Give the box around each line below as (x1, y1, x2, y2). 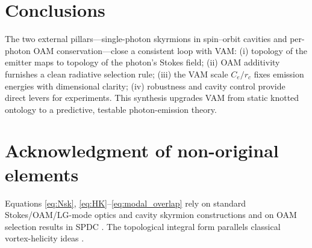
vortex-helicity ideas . (5, 232, 84, 244)
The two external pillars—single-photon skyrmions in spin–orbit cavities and (5, 32, 287, 45)
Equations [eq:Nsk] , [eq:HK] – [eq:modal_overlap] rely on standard (5, 196, 246, 209)
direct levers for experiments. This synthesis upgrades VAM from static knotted (5, 91, 299, 104)
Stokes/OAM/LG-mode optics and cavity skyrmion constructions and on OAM (5, 208, 297, 221)
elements (5, 162, 79, 186)
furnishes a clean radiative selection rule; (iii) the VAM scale (5, 67, 228, 80)
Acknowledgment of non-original (5, 138, 279, 163)
